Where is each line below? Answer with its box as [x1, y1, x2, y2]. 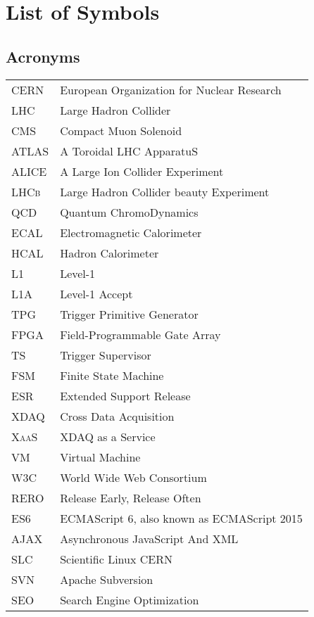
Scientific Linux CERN [60, 550, 172, 567]
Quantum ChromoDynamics [60, 203, 199, 220]
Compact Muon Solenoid [60, 122, 182, 139]
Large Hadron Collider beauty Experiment [60, 183, 270, 200]
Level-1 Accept [60, 285, 133, 302]
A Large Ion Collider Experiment [60, 163, 224, 179]
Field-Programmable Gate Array [60, 326, 221, 343]
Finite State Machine [60, 367, 164, 383]
